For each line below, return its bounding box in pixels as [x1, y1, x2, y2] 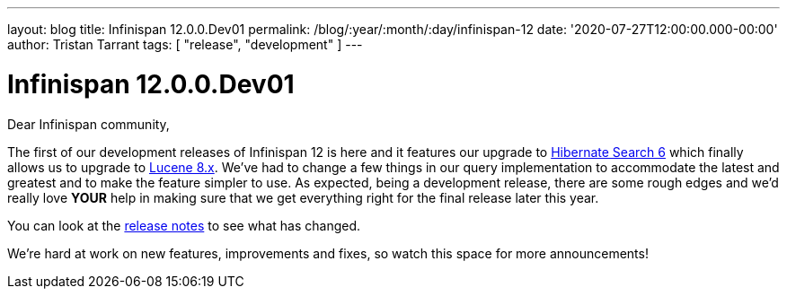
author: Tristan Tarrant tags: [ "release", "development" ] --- [7, 37, 363, 52]
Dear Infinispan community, [7, 116, 170, 132]
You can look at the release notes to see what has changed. [7, 217, 361, 233]
